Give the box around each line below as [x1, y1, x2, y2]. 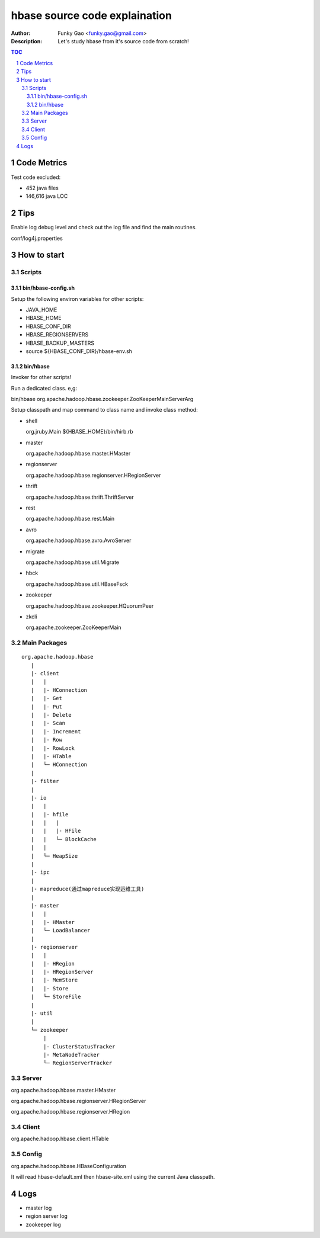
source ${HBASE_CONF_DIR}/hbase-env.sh [25, 347, 133, 355]
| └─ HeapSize [30, 852, 78, 859]
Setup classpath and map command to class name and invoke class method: [11, 406, 198, 413]
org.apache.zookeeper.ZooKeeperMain [25, 624, 121, 631]
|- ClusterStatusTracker [43, 1043, 116, 1050]
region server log [25, 1213, 68, 1220]
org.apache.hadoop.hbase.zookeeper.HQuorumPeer [25, 602, 154, 610]
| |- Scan [30, 720, 66, 727]
